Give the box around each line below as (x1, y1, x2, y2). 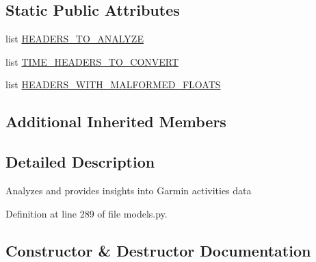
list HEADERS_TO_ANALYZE (5, 31, 144, 46)
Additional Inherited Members (5, 111, 226, 132)
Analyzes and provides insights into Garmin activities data (5, 183, 252, 197)
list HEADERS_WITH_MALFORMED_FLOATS (5, 77, 221, 92)
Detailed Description (5, 151, 155, 172)
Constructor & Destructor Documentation (5, 239, 311, 261)
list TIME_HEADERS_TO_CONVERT (5, 54, 179, 68)
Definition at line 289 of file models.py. (5, 206, 168, 220)
